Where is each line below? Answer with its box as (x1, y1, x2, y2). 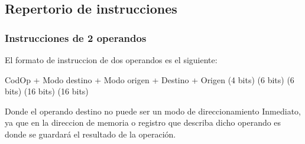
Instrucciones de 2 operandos (5, 30, 147, 45)
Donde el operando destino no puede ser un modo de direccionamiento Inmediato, (5, 104, 301, 117)
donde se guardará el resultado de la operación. (5, 127, 176, 140)
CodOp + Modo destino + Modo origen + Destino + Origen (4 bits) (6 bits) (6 (5, 73, 294, 86)
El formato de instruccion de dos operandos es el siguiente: (5, 54, 218, 66)
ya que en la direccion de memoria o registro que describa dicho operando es (5, 116, 281, 129)
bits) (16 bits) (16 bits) (5, 85, 89, 97)
